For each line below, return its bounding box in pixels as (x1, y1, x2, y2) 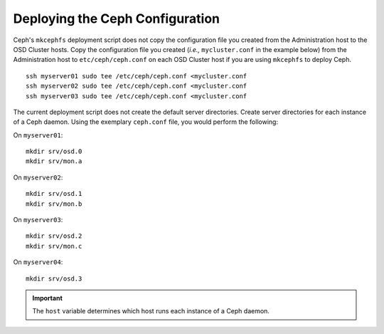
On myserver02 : (13, 173, 63, 182)
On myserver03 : (13, 216, 63, 224)
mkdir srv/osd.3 (26, 274, 82, 283)
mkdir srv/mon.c (26, 242, 82, 250)
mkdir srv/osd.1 (26, 189, 82, 198)
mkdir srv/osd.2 (26, 232, 82, 240)
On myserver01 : (13, 130, 63, 139)
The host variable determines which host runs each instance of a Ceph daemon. (32, 307, 270, 315)
